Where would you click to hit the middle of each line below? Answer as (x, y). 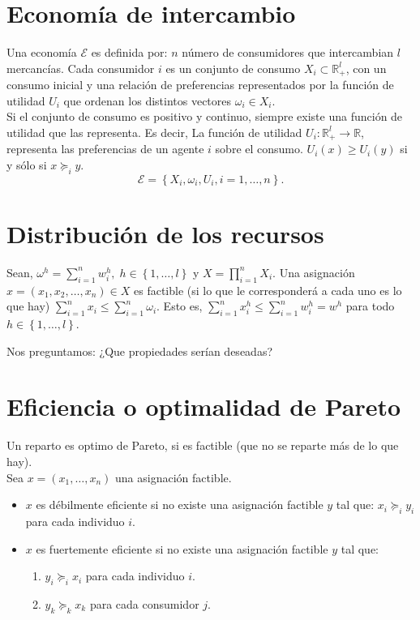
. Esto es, (180, 306)
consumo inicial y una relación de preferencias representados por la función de (200, 85)
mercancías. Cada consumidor (81, 68)
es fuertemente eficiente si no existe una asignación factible (182, 548)
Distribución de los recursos (165, 233)
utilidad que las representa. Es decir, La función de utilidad (154, 132)
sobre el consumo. (259, 149)
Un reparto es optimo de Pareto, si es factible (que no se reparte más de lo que (203, 445)
